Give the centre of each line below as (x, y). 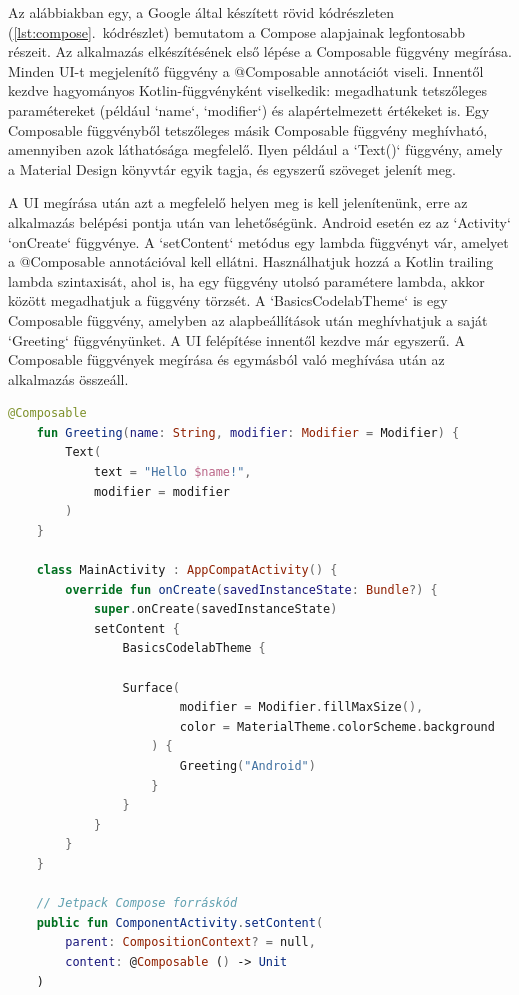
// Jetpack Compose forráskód (137, 903)
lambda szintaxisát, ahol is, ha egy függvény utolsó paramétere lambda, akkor (246, 280)
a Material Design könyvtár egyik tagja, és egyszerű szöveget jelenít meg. (232, 168)
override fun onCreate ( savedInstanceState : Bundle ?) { (251, 589)
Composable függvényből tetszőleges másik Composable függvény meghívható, (248, 129)
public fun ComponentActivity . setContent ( (180, 922)
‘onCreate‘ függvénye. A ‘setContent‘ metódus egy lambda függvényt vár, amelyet (258, 241)
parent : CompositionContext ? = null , (190, 942)
